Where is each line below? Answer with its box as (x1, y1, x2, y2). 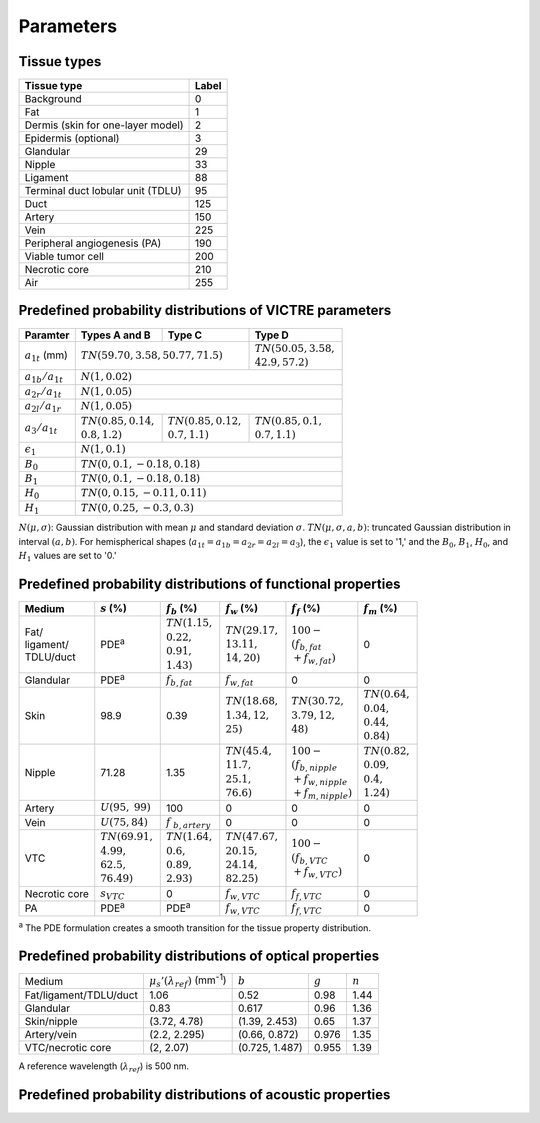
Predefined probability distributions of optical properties (18, 948, 380, 965)
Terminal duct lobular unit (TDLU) (24, 184, 182, 198)
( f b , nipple (291, 758, 338, 774)
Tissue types (18, 53, 102, 70)
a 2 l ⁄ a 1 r (24, 400, 62, 415)
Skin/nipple (24, 1015, 78, 1029)
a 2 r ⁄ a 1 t (24, 385, 62, 400)
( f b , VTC (291, 851, 329, 866)
